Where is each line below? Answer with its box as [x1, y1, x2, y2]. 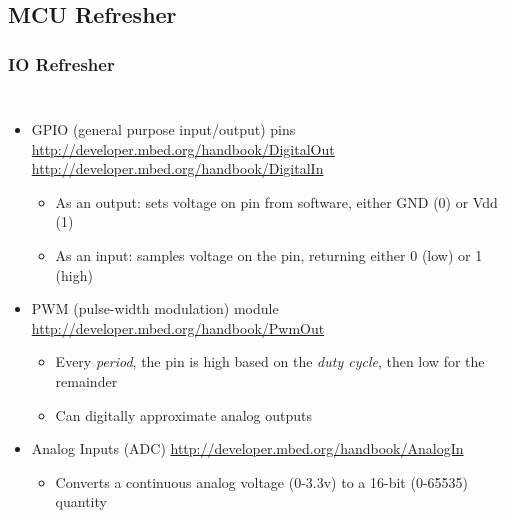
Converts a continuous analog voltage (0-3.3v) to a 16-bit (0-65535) [55, 471, 468, 492]
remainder [55, 370, 118, 391]
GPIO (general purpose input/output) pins [31, 119, 296, 139]
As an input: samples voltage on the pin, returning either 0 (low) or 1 [55, 244, 483, 265]
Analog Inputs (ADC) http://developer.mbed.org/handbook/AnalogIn [31, 438, 464, 459]
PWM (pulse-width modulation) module [31, 298, 279, 319]
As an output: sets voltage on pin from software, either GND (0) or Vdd [55, 191, 498, 212]
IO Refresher [8, 51, 115, 76]
